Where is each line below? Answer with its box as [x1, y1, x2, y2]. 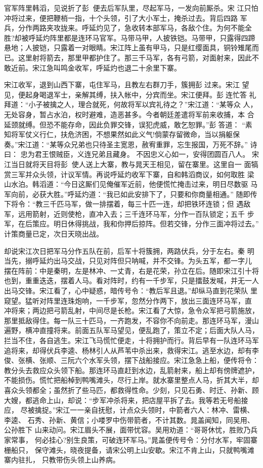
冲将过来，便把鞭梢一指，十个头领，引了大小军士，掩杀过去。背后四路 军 [4, 12, 247, 23]
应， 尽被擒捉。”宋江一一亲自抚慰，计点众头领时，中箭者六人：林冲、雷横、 [4, 405, 254, 415]
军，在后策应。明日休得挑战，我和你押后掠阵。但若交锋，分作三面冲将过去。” [4, 218, 259, 229]
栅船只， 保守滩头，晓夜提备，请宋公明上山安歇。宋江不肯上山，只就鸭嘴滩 [4, 444, 254, 455]
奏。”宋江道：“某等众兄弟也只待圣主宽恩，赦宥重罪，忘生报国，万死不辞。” [4, 139, 248, 149]
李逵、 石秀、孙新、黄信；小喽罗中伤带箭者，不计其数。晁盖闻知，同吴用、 [4, 414, 254, 425]
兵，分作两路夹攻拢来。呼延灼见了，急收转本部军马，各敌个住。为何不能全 [4, 22, 252, 33]
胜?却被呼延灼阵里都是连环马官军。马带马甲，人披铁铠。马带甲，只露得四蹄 [4, 32, 255, 43]
